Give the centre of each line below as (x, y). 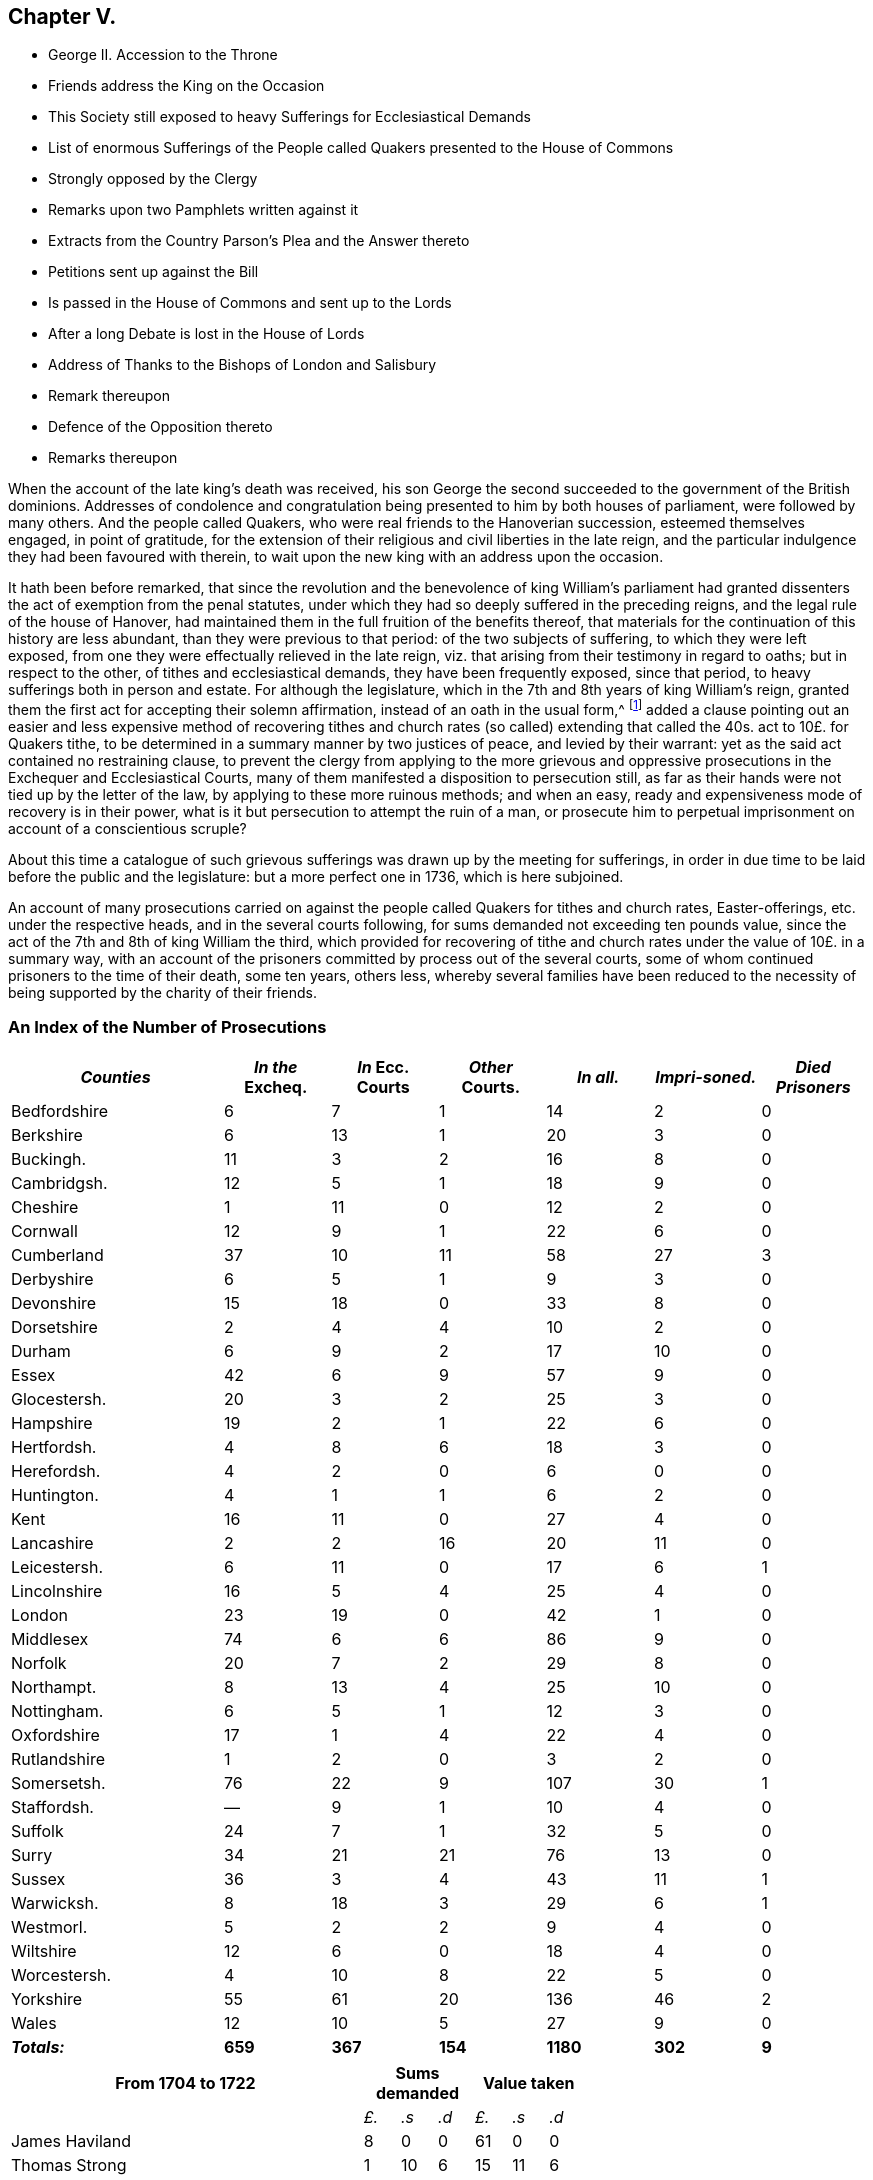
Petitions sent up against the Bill (153, 272)
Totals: (38, 2046)
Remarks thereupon (113, 458)
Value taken (528, 2082)
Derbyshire (52, 1278)
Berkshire (47, 1134)
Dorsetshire (54, 1326)
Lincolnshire (57, 1590)
